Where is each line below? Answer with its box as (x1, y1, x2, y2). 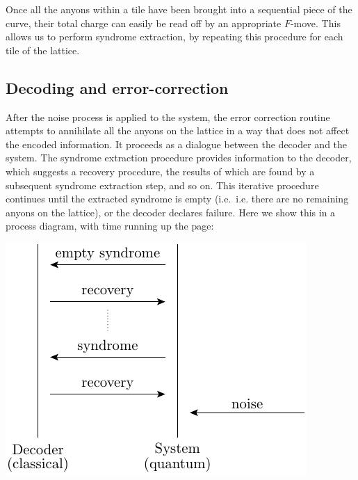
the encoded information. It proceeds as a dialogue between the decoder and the (6, 136, 348, 151)
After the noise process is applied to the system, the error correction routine (6, 109, 330, 124)
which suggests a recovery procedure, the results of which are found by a (6, 163, 315, 178)
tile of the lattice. (6, 42, 80, 57)
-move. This (290, 15, 341, 30)
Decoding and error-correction (6, 77, 229, 98)
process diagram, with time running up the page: (6, 218, 214, 233)
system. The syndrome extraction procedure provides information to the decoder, (6, 150, 352, 165)
